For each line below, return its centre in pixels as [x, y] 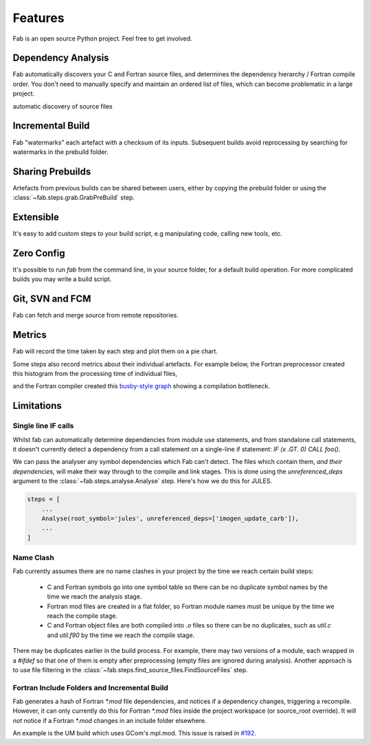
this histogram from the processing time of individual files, [95, 374]
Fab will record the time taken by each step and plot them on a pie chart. [115, 351]
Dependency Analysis [61, 58]
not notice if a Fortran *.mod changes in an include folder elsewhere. [110, 720]
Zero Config [39, 253]
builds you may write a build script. [62, 279]
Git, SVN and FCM [52, 299]
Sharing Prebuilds [52, 171]
